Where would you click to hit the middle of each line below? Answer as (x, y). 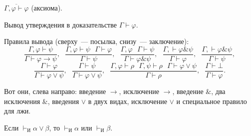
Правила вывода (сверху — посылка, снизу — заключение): (97, 41)
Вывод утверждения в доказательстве (60, 24)
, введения (63, 101)
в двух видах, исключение (127, 101)
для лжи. (17, 111)
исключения (22, 101)
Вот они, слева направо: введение (55, 91)
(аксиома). (47, 7)
